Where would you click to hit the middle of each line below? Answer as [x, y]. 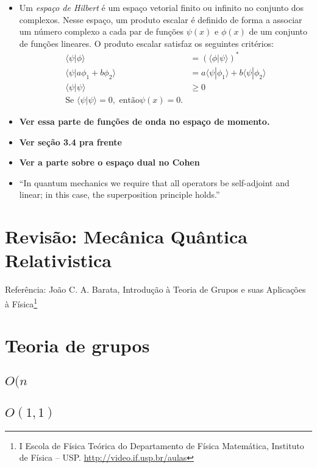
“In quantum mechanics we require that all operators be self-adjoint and [154, 182]
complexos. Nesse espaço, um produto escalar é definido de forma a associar [161, 19]
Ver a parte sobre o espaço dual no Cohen [109, 162]
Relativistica [59, 260]
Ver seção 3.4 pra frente [70, 141]
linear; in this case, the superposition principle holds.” [119, 194]
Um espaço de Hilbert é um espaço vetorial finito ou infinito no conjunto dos [162, 7]
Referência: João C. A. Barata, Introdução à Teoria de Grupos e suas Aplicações [155, 289]
